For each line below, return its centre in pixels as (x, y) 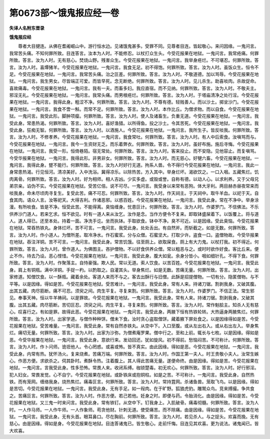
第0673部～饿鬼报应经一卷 (64, 13)
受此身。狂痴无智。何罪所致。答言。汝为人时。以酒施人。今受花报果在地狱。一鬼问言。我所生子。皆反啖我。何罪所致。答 (134, 130)
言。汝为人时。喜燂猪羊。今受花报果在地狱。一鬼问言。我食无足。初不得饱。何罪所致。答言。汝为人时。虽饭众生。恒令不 (134, 67)
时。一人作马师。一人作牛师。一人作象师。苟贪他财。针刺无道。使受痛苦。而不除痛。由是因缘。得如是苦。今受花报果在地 (134, 410)
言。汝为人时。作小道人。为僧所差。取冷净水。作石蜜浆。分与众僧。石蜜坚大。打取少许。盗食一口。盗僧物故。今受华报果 (134, 235)
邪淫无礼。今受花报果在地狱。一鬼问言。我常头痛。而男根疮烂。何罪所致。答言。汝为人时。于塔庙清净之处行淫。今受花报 (134, 95)
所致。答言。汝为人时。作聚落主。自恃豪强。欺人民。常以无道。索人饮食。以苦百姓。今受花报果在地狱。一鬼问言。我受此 (134, 263)
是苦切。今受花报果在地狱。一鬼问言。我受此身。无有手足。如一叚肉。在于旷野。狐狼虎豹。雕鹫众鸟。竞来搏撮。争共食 (132, 389)
